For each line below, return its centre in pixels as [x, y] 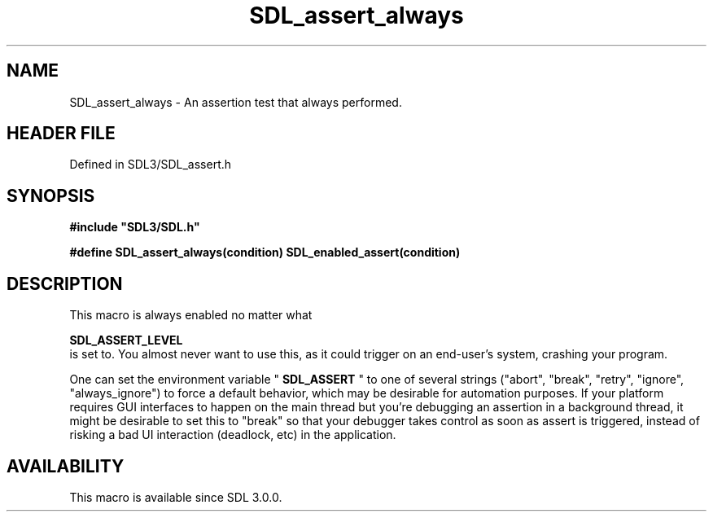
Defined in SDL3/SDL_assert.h [151, 165]
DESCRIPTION [65, 283]
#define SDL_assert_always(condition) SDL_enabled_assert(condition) [265, 252]
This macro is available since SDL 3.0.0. [176, 497]
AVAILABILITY [66, 466]
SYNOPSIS [51, 195]
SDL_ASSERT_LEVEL [126, 340]
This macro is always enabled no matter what [191, 315]
